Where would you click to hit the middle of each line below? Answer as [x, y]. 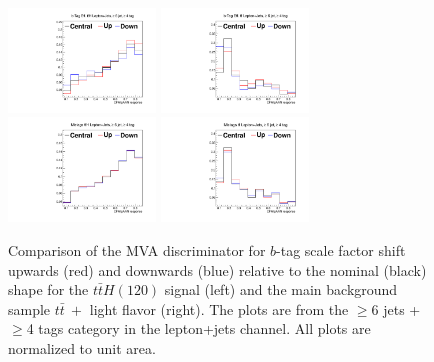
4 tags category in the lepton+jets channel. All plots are [198, 328]
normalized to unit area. [82, 347]
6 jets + [396, 308]
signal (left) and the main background [281, 289]
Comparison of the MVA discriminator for [137, 249]
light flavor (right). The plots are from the [219, 308]
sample [29, 308]
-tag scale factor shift [341, 249]
